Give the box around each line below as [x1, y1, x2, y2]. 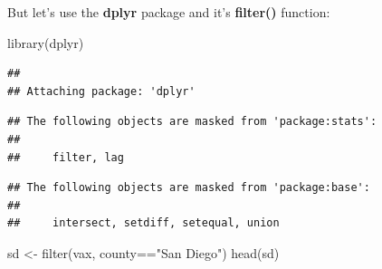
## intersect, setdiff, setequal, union [7, 216, 280, 230]
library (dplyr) [7, 33, 84, 52]
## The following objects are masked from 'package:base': [7, 181, 370, 195]
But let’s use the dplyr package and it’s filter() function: [7, 3, 330, 21]
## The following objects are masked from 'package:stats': [7, 115, 377, 129]
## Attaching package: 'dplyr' [7, 84, 196, 98]
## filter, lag [7, 150, 124, 164]
